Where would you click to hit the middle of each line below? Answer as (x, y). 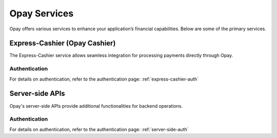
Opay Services (42, 13)
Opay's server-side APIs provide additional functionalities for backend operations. (96, 106)
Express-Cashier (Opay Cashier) (63, 43)
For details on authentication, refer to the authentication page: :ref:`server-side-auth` (99, 129)
